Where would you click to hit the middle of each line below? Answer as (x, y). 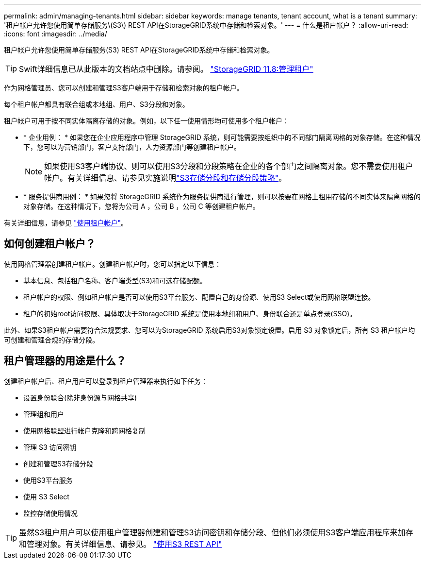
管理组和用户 (44, 414)
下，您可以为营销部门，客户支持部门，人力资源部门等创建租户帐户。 (132, 147)
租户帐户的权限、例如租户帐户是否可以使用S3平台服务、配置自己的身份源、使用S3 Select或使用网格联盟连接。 (199, 297)
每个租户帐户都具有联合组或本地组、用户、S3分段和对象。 (97, 104)
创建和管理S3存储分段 (58, 463)
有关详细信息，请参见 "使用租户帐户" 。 (66, 223)
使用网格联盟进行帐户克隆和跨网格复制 (84, 430)
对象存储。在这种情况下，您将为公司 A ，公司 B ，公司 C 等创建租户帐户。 (141, 206)
